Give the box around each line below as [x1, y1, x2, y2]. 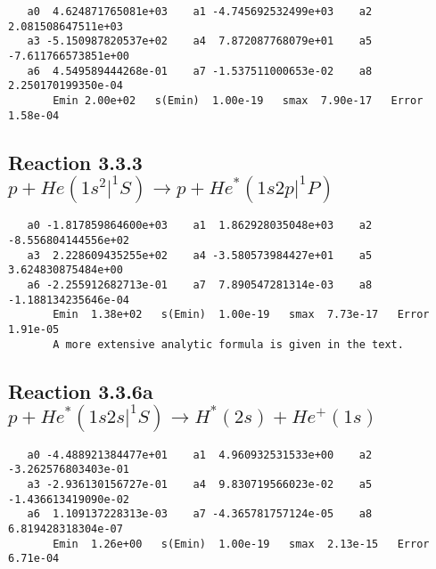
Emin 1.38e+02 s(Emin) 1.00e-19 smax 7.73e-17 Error [53, 308, 430, 321]
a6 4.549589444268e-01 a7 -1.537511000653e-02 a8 [27, 64, 373, 77]
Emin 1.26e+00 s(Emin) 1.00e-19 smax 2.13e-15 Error [53, 537, 430, 550]
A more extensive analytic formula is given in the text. [53, 337, 404, 351]
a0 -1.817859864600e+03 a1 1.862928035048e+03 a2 [27, 219, 373, 232]
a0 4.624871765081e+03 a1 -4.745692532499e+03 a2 [27, 5, 373, 18]
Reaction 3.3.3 [8, 148, 143, 175]
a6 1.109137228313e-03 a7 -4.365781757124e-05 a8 [27, 508, 373, 521]
